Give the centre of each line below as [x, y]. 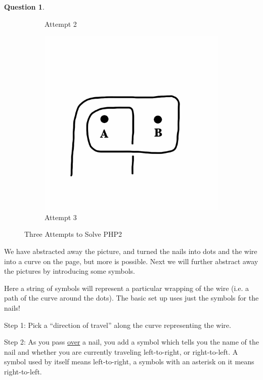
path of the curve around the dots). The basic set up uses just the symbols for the [131, 298]
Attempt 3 [61, 217]
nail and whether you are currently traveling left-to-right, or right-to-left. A [121, 351]
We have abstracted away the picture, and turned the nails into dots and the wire [131, 251]
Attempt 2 [61, 24]
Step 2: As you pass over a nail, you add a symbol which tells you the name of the [132, 342]
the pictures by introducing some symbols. [70, 271]
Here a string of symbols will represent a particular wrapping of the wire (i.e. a [127, 288]
